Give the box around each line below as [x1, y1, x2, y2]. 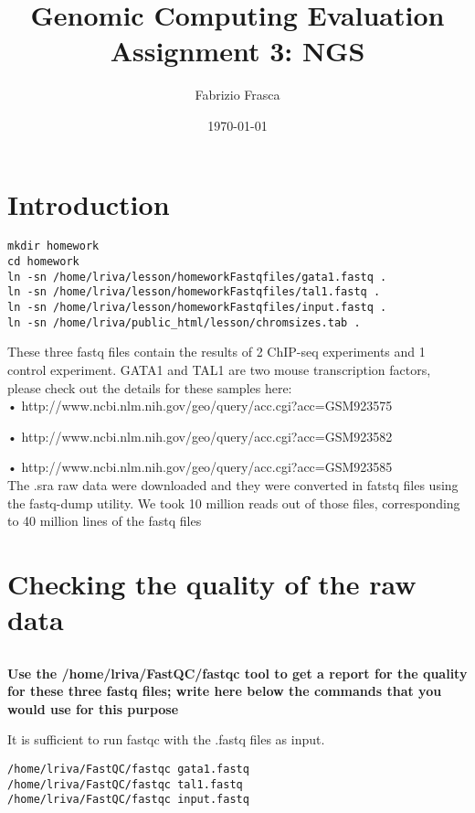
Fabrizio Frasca [195, 85, 280, 104]
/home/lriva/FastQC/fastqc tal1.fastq [7, 777, 243, 791]
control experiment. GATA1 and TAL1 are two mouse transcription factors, [7, 359, 431, 379]
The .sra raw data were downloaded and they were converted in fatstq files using [7, 475, 459, 494]
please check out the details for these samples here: [7, 378, 292, 397]
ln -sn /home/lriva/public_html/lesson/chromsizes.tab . [7, 316, 361, 329]
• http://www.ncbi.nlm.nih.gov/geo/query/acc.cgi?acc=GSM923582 [7, 426, 393, 445]
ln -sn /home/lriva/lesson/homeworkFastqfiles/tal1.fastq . [7, 285, 381, 299]
